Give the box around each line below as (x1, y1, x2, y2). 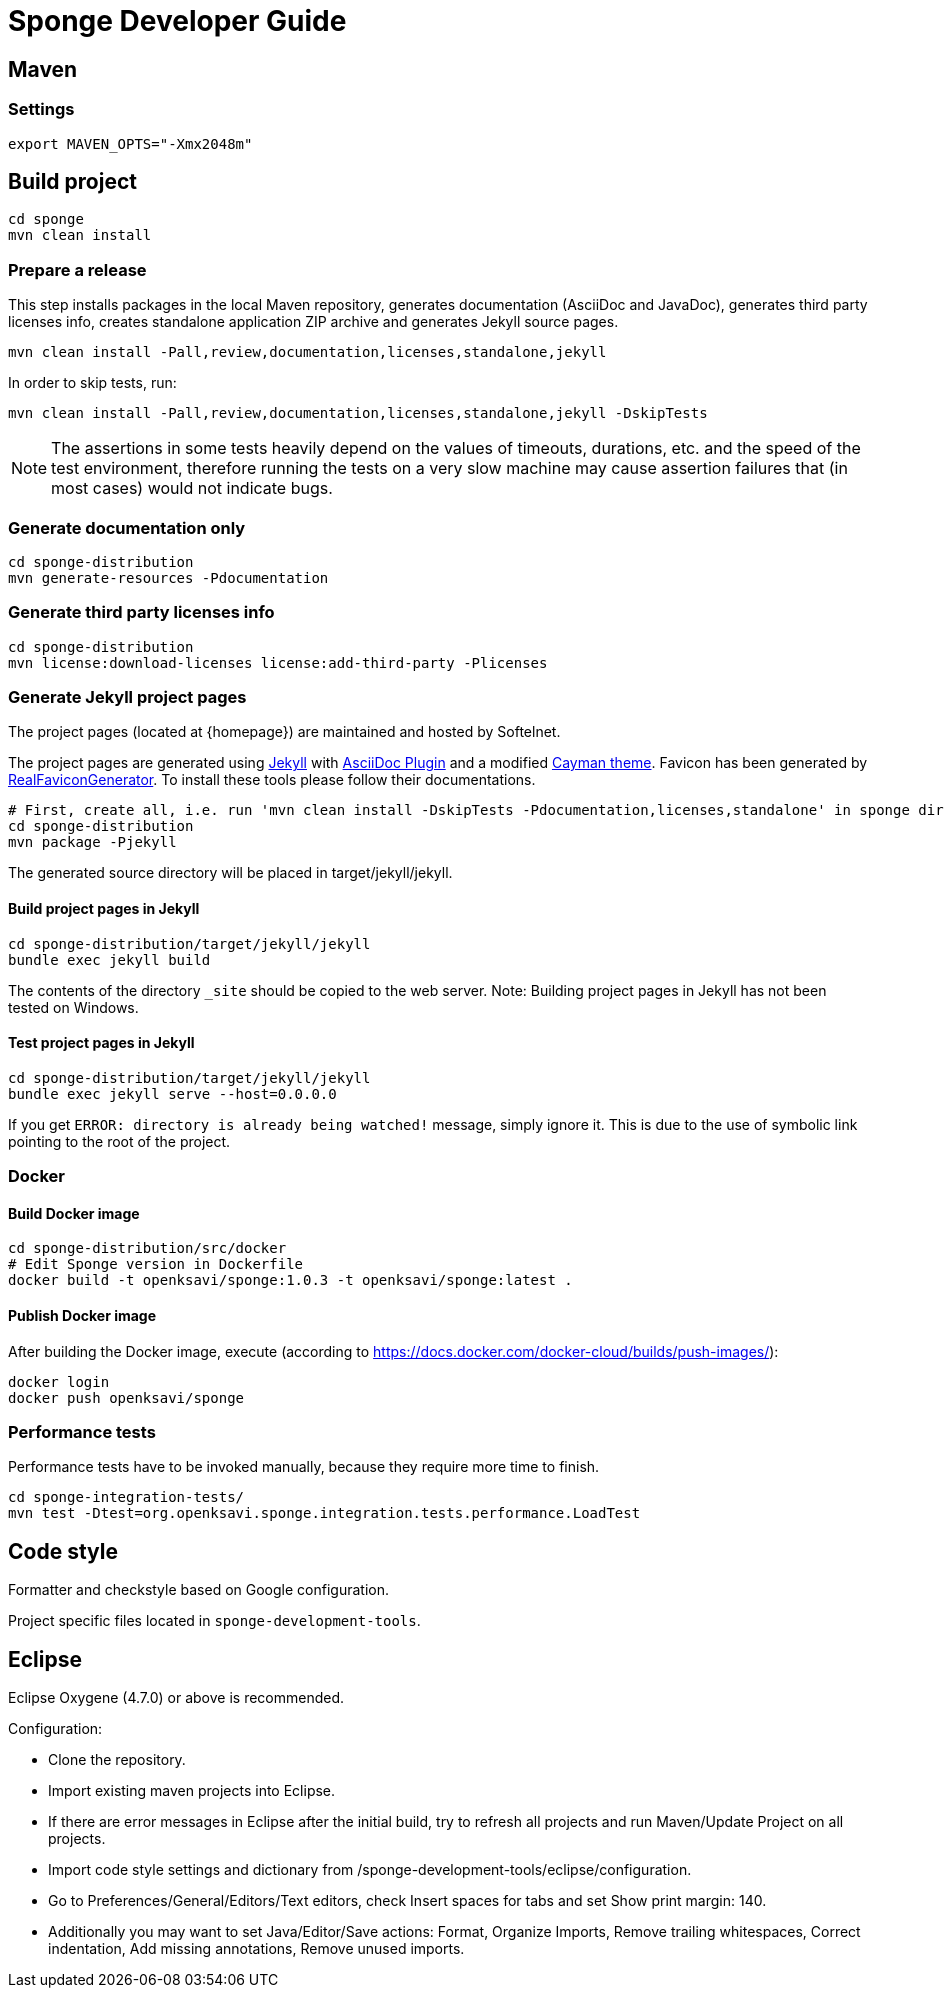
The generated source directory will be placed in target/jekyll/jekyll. (8, 864, 453, 882)
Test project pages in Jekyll (8, 1034, 195, 1052)
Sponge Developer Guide (8, 4, 347, 38)
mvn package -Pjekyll (8, 834, 177, 851)
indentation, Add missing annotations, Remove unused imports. (48, 1940, 465, 1958)
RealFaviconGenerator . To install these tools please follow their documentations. (8, 771, 536, 789)
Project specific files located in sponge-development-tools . (8, 1612, 421, 1630)
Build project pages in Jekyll (8, 900, 200, 917)
